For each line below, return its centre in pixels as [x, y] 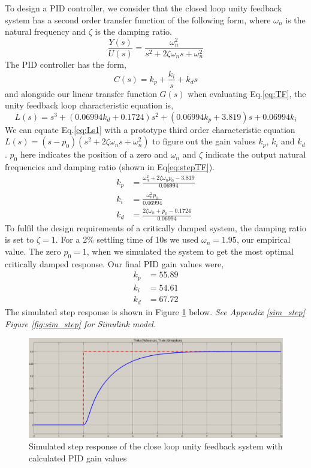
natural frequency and [46, 31]
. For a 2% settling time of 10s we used [127, 239]
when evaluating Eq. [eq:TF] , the [247, 93]
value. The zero [33, 251]
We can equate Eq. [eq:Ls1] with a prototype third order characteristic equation [150, 129]
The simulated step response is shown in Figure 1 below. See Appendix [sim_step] [155, 311]
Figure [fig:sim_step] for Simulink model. [81, 323]
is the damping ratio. [134, 31]
